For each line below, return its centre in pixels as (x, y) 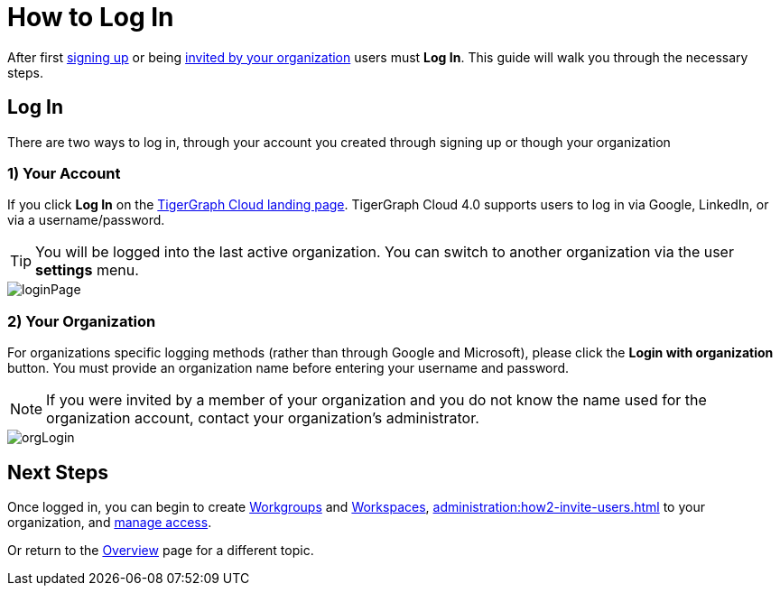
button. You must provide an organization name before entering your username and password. (288, 368)
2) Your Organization (82, 321)
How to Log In (91, 17)
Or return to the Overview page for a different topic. (161, 550)
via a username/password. (86, 220)
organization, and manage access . (110, 522)
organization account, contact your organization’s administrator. (263, 418)
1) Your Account (64, 173)
